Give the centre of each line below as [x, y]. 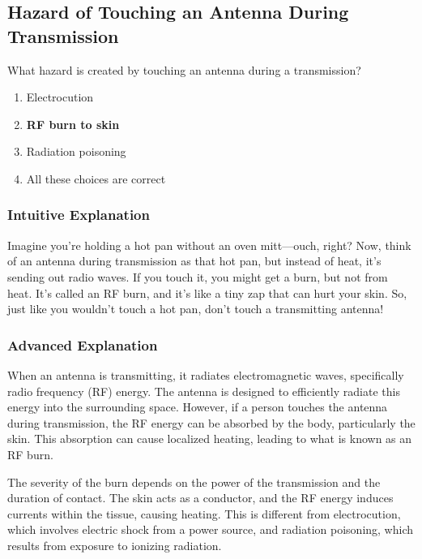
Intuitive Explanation [79, 215]
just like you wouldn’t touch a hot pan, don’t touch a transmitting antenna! [196, 309]
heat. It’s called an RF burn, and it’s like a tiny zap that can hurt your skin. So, [207, 292]
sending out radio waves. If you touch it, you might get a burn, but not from [198, 276]
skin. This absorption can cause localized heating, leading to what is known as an [210, 439]
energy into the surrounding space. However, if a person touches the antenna [198, 407]
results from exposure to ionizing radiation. [115, 545]
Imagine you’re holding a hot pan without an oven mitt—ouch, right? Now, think [209, 245]
